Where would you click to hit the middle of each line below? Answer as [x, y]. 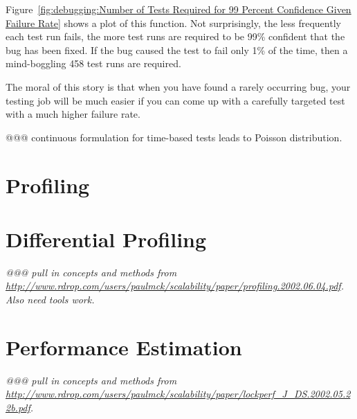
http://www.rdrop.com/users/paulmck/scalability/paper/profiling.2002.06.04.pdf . [175, 286]
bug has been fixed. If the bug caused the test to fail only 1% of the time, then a [177, 50]
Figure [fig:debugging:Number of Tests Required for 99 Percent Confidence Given [178, 9]
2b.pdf [18, 407]
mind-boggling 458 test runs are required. [93, 63]
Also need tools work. [50, 300]
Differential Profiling [106, 239]
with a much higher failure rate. [73, 114]
